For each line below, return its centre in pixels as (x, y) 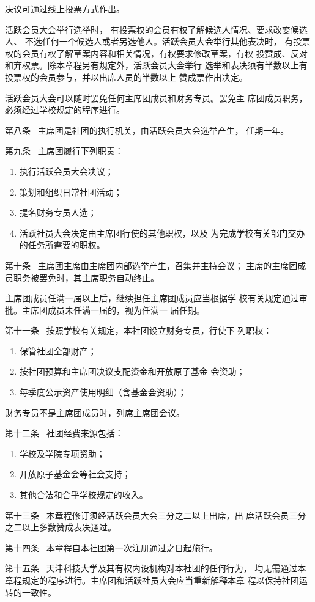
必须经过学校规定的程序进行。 (65, 110)
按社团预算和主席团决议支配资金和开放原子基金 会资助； (132, 371)
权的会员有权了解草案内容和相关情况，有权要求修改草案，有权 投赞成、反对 (156, 53)
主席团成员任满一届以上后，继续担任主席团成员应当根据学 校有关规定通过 (152, 298)
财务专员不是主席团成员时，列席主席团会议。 (95, 412)
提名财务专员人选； (58, 212)
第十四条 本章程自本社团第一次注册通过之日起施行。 (111, 547)
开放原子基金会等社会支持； (75, 474)
